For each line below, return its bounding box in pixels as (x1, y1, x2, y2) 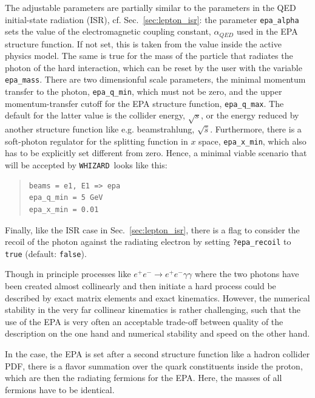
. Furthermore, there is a (210, 123, 302, 136)
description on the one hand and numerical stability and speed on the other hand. (5, 327, 310, 340)
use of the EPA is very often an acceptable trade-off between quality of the (5, 315, 283, 328)
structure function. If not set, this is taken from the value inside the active (5, 37, 282, 50)
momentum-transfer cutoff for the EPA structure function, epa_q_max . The (5, 97, 284, 109)
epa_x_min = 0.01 (29, 205, 99, 214)
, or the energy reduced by (201, 109, 299, 122)
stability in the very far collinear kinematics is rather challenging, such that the (5, 303, 301, 316)
